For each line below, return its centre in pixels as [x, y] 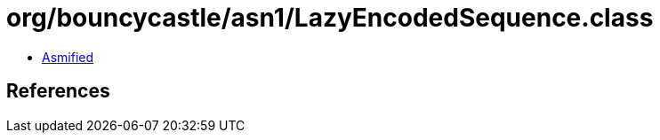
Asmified [68, 57]
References [58, 91]
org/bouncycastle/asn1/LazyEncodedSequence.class [330, 18]
